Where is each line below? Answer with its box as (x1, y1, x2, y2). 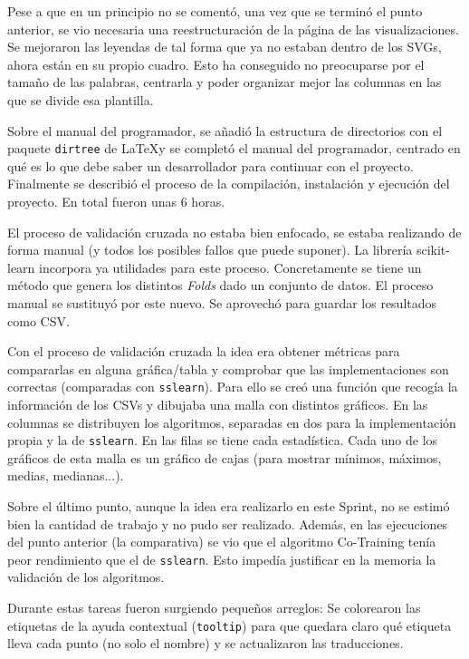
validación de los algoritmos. (7, 567, 165, 586)
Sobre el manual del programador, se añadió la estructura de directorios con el (7, 121, 443, 140)
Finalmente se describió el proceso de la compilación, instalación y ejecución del (7, 174, 450, 193)
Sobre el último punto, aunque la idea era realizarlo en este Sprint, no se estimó (7, 497, 450, 516)
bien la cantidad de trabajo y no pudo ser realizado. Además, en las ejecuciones (7, 514, 448, 533)
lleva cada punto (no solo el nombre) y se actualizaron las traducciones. (7, 634, 404, 653)
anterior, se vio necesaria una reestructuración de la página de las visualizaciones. (7, 19, 459, 38)
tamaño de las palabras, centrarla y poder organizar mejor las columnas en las (7, 73, 442, 92)
